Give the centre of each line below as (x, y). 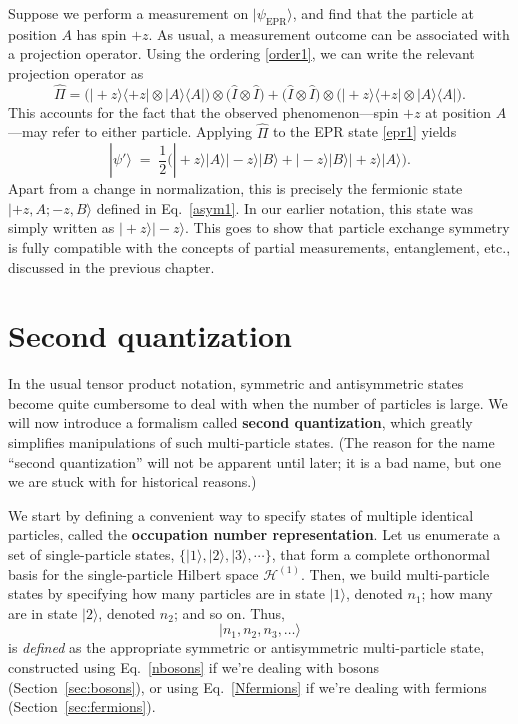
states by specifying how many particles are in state (166, 593)
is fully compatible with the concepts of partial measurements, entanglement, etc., (259, 246)
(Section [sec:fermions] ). (82, 706)
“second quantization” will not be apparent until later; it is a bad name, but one (254, 461)
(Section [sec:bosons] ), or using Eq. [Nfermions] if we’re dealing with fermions (247, 686)
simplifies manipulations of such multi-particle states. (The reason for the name (251, 442)
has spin (101, 33)
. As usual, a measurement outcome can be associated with (329, 33)
